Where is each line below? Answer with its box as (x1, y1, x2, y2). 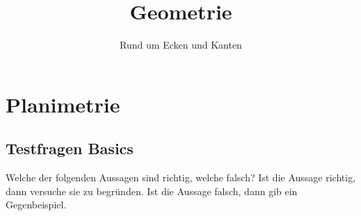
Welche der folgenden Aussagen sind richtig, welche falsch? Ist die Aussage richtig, (6, 170, 356, 185)
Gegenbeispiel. (6, 197, 67, 212)
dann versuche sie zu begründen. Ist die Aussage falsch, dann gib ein (6, 183, 298, 198)
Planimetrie (6, 90, 120, 118)
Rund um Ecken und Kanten (120, 38, 242, 52)
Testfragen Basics (6, 138, 134, 159)
